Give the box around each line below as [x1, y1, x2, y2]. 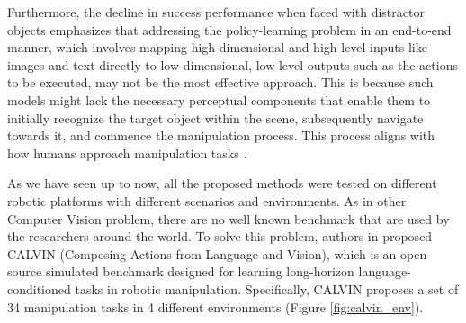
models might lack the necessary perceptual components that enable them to [7, 90, 431, 109]
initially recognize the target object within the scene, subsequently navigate [7, 108, 424, 127]
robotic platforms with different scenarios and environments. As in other [7, 191, 407, 210]
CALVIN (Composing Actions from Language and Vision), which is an [7, 244, 397, 263]
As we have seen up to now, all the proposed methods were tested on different [7, 174, 437, 193]
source [7, 262, 42, 281]
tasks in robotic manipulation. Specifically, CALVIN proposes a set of [75, 279, 459, 298]
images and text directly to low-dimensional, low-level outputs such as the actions [7, 55, 458, 74]
